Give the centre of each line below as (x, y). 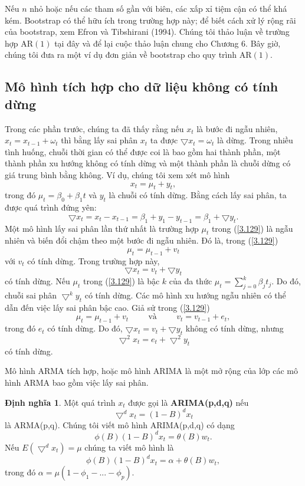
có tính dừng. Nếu (37, 281)
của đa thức (191, 281)
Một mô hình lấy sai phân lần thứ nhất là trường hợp (102, 228)
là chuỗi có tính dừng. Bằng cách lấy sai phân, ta (198, 195)
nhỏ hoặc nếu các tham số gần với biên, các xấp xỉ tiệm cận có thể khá (158, 8)
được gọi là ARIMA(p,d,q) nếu (188, 402)
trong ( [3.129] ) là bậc (121, 281)
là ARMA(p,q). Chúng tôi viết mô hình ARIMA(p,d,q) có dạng (120, 424)
